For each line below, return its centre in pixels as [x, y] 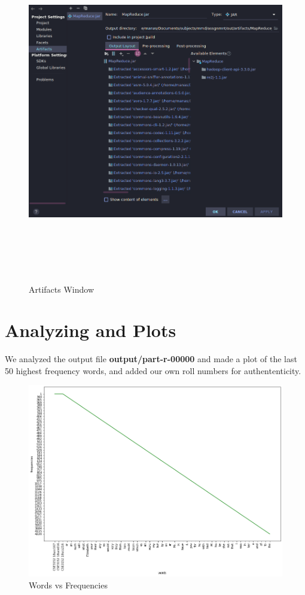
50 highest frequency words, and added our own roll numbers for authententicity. [153, 370]
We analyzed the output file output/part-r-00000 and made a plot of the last [151, 359]
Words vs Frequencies [68, 585]
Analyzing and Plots [91, 330]
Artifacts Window [62, 289]
